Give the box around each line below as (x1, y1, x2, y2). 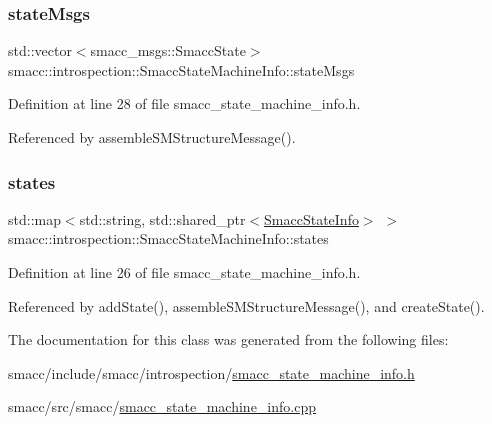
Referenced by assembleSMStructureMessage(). (8, 127, 296, 147)
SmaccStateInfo (264, 208, 359, 229)
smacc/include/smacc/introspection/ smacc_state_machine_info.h (8, 362, 415, 383)
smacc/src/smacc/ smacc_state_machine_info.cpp (8, 396, 316, 417)
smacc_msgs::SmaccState (90, 40, 246, 61)
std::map (8, 208, 61, 229)
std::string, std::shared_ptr (79, 208, 246, 229)
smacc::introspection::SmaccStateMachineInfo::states (8, 228, 329, 249)
